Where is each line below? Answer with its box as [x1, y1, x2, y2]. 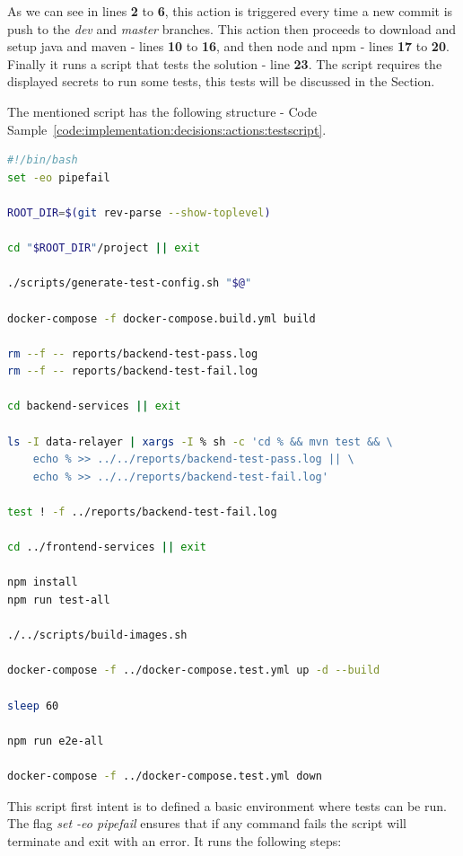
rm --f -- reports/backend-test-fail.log [7, 365, 258, 378]
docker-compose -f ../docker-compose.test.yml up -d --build [7, 664, 380, 677]
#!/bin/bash [7, 154, 78, 167]
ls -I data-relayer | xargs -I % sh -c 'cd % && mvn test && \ [7, 435, 393, 448]
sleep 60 [7, 699, 59, 712]
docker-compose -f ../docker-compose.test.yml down [7, 769, 322, 782]
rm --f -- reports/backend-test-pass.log [7, 347, 258, 360]
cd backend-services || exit [7, 400, 181, 413]
